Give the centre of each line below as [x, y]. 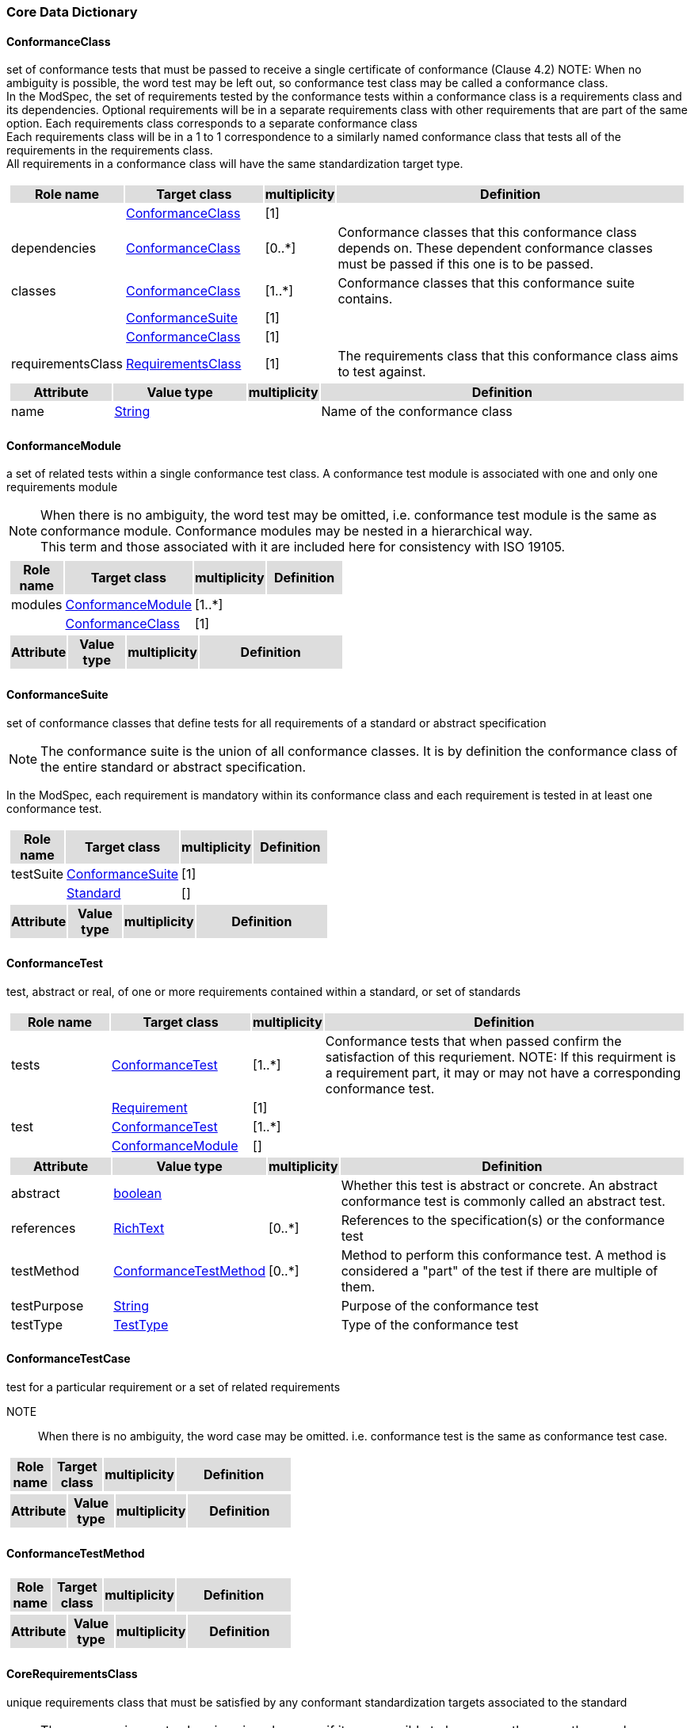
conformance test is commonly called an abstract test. [503, 1201]
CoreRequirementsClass [72, 1673]
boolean [138, 1193]
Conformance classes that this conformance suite [486, 283]
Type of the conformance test [430, 1324]
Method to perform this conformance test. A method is [503, 1255]
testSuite [38, 874]
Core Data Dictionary [72, 12]
